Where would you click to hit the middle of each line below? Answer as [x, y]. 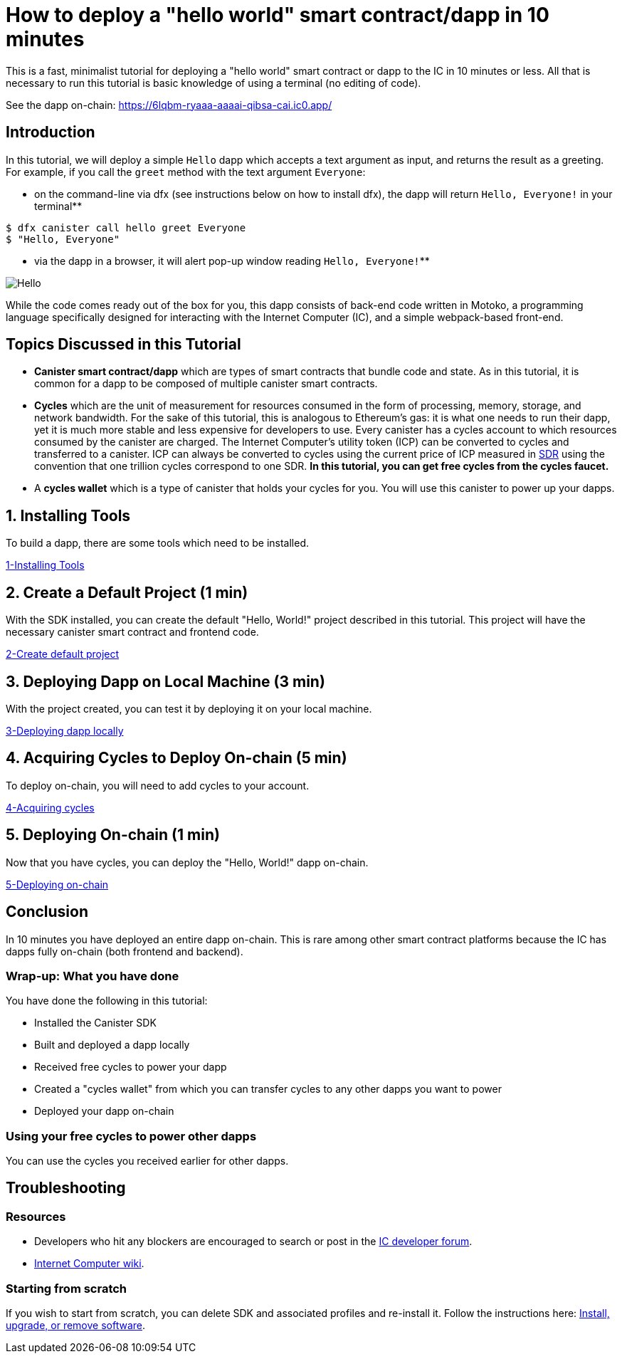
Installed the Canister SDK [95, 1023]
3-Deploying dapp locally [65, 730]
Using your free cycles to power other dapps [131, 1136]
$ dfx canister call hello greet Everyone [126, 227]
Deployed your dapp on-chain [104, 1111]
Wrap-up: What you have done [93, 976]
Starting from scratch [67, 1288]
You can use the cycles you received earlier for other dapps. [147, 1161]
